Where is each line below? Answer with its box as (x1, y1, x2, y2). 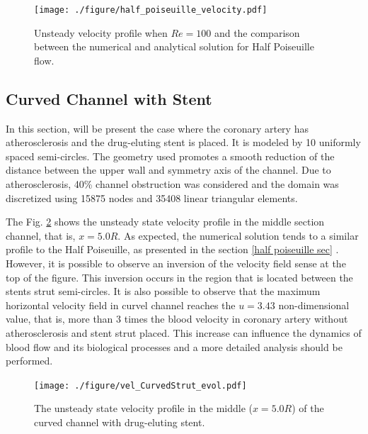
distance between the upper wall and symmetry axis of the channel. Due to (6, 162, 331, 177)
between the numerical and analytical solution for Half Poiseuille (34, 39, 314, 54)
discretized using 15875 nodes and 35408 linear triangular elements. (6, 190, 298, 205)
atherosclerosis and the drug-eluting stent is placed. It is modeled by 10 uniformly (6, 135, 361, 150)
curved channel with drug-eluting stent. (34, 414, 205, 429)
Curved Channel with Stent (6, 87, 212, 109)
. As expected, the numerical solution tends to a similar (117, 228, 359, 243)
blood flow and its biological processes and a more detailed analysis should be (6, 339, 343, 354)
